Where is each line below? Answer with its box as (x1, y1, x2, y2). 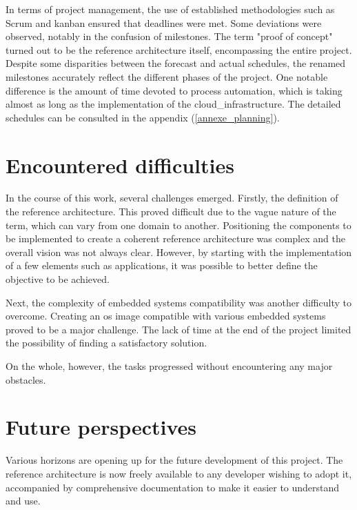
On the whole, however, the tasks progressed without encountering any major (6, 359, 333, 373)
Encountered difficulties (6, 150, 234, 179)
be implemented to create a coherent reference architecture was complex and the (6, 231, 345, 246)
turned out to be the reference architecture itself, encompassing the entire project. (6, 42, 352, 57)
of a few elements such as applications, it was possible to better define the (6, 258, 318, 273)
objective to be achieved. (6, 272, 110, 286)
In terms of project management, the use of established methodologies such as (6, 2, 335, 16)
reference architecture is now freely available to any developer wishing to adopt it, (6, 466, 352, 480)
